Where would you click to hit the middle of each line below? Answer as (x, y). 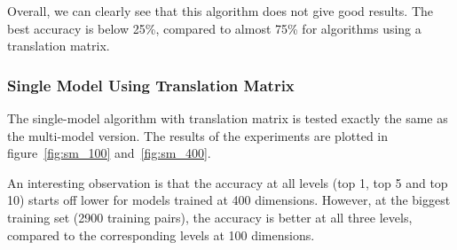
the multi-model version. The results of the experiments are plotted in (198, 135)
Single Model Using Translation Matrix (151, 85)
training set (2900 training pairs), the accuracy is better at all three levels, (210, 217)
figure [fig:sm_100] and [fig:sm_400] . (109, 153)
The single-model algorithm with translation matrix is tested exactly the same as (228, 118)
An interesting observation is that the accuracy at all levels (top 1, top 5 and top (228, 182)
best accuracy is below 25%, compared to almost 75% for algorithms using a (214, 28)
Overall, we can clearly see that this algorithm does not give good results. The (221, 11)
